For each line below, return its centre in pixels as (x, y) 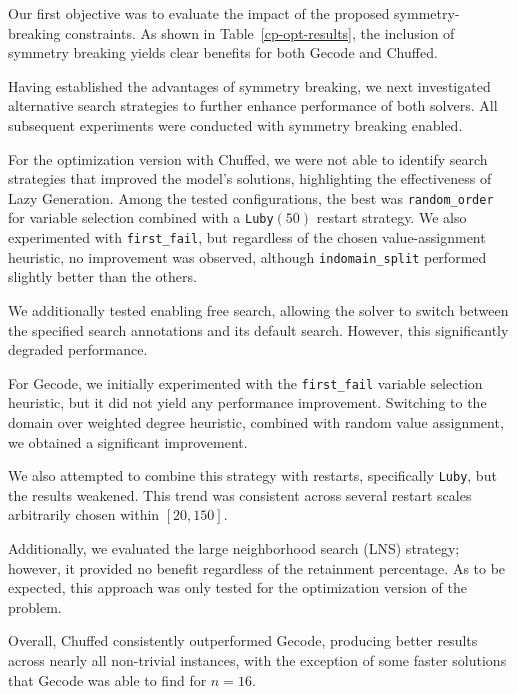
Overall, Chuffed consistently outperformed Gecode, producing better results (243, 640)
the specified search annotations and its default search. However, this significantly (258, 329)
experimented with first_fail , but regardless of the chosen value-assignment (247, 237)
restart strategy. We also (391, 217)
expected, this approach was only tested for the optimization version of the (237, 587)
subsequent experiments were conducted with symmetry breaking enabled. (235, 124)
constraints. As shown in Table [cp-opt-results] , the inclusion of (260, 32)
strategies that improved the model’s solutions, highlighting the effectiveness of (250, 178)
